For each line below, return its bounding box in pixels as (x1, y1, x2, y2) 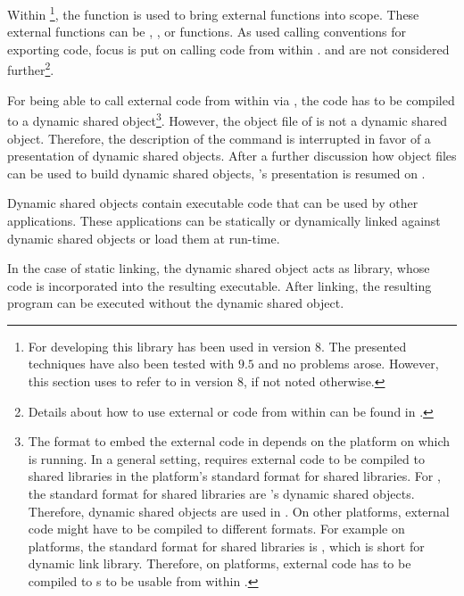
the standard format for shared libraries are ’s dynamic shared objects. (28, 484, 415, 503)
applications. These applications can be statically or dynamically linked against (7, 211, 441, 229)
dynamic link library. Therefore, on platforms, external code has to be (28, 554, 411, 573)
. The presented (320, 336, 407, 355)
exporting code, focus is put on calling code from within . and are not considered (7, 39, 450, 58)
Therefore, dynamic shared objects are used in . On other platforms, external (28, 501, 450, 520)
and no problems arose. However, (258, 354, 439, 373)
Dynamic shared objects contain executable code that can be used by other (7, 194, 418, 212)
